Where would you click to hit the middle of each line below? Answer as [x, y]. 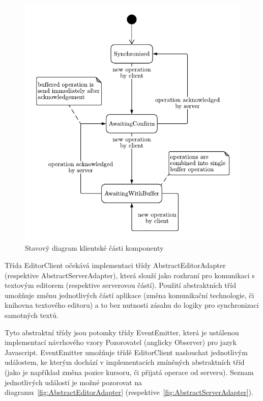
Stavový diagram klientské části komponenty [94, 248]
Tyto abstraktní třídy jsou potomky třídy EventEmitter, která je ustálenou [122, 332]
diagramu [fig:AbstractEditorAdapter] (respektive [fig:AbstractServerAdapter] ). [129, 392]
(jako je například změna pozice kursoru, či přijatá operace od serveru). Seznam [129, 372]
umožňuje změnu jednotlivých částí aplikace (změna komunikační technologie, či [129, 295]
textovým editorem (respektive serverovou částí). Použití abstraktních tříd [120, 285]
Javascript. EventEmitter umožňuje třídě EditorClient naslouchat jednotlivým [126, 352]
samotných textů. [32, 315]
